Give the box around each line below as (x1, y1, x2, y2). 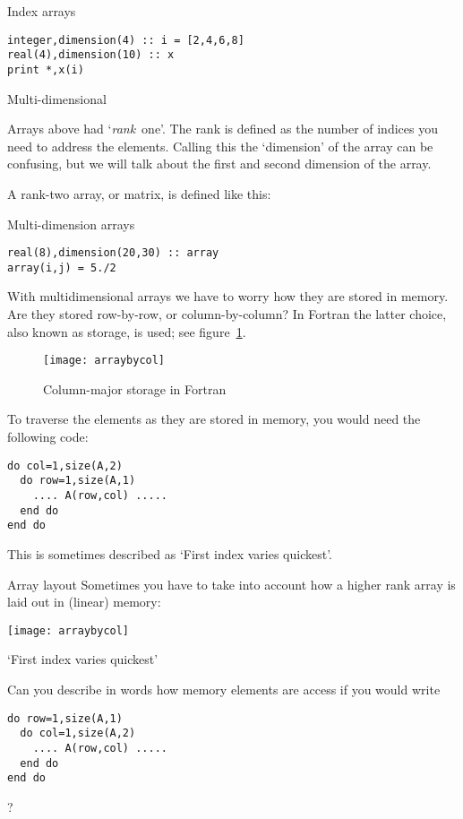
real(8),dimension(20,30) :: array (7, 246, 219, 260)
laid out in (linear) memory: (7, 592, 161, 611)
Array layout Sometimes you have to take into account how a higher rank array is (7, 574, 456, 593)
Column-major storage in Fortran (43, 379, 227, 398)
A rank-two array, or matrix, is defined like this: (7, 184, 271, 203)
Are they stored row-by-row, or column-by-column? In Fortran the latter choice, (7, 305, 447, 323)
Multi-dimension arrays (7, 214, 135, 233)
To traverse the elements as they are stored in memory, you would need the (7, 409, 421, 428)
